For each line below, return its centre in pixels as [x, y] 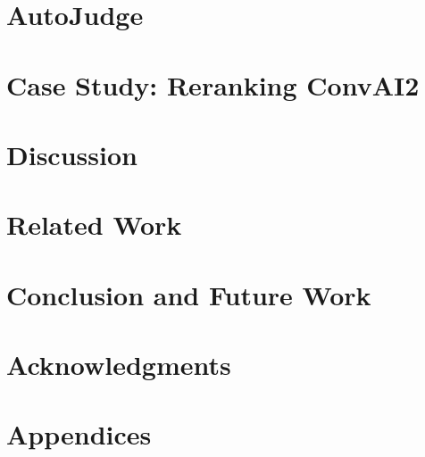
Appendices [79, 434]
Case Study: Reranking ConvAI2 [213, 84]
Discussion [72, 154]
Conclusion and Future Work [189, 294]
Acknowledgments [119, 365]
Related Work [94, 224]
